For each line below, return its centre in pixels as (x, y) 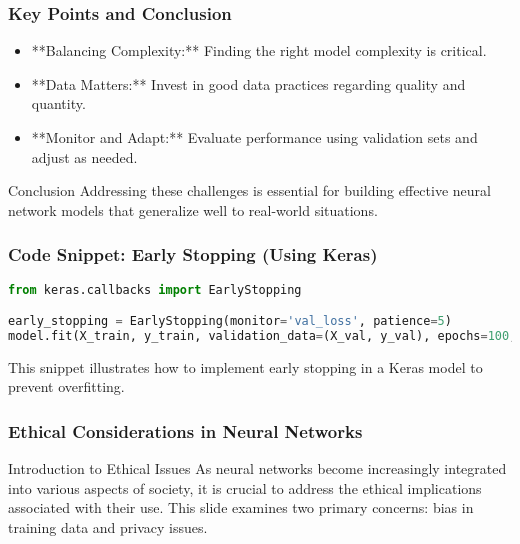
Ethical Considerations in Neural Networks (185, 430)
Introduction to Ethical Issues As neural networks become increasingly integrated (257, 468)
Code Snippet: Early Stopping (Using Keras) (193, 254)
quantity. (58, 103)
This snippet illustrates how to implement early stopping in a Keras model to (245, 366)
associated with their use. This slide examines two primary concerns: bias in (241, 507)
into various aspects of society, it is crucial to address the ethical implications (245, 487)
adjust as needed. (84, 156)
